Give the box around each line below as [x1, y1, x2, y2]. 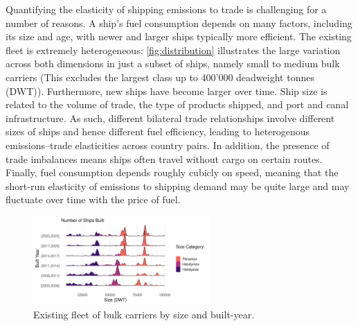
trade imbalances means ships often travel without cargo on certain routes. [6, 151, 323, 166]
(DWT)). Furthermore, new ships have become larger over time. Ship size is [6, 83, 328, 98]
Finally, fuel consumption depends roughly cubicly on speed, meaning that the [6, 165, 339, 180]
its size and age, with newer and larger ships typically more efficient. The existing [6, 29, 352, 44]
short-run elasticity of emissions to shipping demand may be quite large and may [6, 178, 350, 193]
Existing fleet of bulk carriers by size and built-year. [33, 307, 255, 321]
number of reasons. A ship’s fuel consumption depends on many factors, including [6, 15, 352, 30]
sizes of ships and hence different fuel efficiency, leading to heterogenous [6, 124, 310, 139]
